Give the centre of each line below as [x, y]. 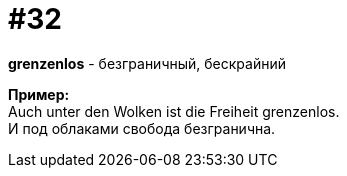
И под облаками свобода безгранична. [142, 128]
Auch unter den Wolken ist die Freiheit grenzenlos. [174, 111]
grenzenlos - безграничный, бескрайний [147, 63]
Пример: [39, 94]
